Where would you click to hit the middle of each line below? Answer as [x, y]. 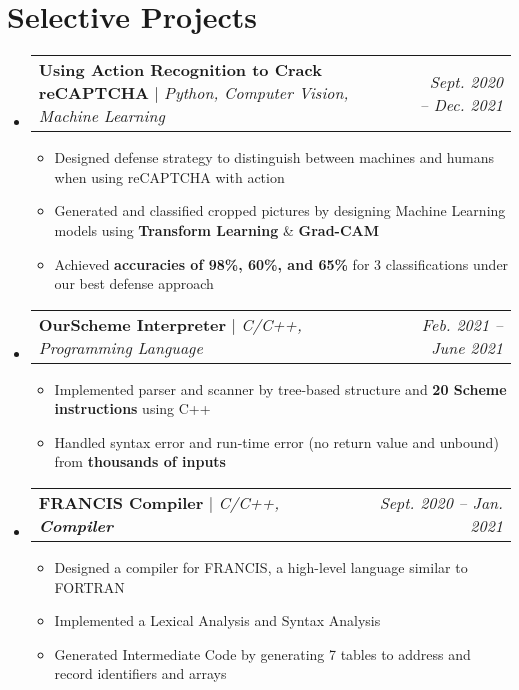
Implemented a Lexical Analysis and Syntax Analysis [217, 620]
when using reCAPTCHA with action [169, 176]
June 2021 [467, 347]
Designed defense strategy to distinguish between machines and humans [274, 157]
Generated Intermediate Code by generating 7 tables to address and [262, 653]
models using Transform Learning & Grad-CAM [217, 229]
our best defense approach [134, 283]
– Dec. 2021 [461, 104]
